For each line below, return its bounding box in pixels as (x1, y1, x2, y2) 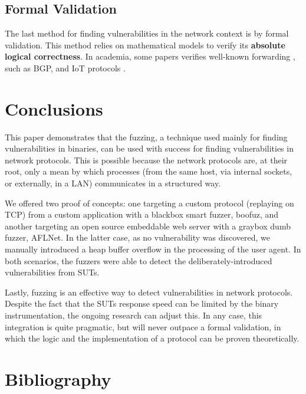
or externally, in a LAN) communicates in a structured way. (5, 177, 221, 189)
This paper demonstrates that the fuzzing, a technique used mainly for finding (5, 130, 288, 143)
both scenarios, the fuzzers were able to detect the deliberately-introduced (5, 254, 272, 267)
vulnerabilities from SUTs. (5, 266, 100, 278)
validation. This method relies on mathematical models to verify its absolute (5, 38, 285, 51)
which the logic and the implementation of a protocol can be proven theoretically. (5, 332, 300, 344)
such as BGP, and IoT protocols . (5, 61, 126, 74)
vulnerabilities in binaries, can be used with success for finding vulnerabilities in (5, 142, 294, 155)
